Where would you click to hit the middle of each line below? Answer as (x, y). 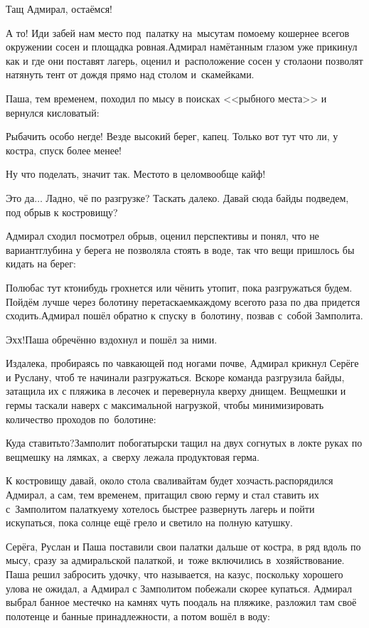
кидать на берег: (41, 264)
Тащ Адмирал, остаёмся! (59, 9)
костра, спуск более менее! (64, 150)
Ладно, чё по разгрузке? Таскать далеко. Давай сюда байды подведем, (197, 197)
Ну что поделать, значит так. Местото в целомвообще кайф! (136, 174)
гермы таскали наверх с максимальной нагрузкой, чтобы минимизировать (165, 405)
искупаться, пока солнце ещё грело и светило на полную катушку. (149, 522)
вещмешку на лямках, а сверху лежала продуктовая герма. (133, 456)
